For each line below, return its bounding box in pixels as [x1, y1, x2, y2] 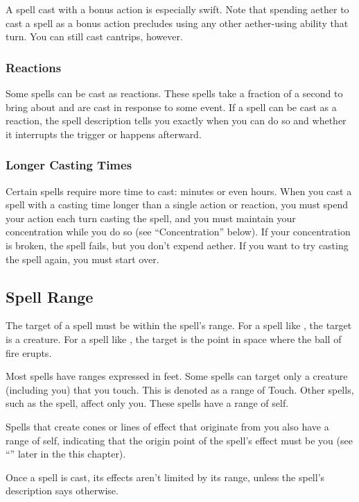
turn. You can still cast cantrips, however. [6, 29, 183, 44]
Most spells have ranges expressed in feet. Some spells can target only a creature [6, 369, 348, 383]
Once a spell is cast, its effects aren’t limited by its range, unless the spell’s [6, 469, 325, 484]
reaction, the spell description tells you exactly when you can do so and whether [6, 113, 347, 128]
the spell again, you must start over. [6, 251, 159, 266]
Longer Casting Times [6, 156, 132, 174]
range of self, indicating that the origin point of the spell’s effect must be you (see [6, 433, 353, 447]
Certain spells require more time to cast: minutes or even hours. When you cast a [6, 183, 352, 198]
